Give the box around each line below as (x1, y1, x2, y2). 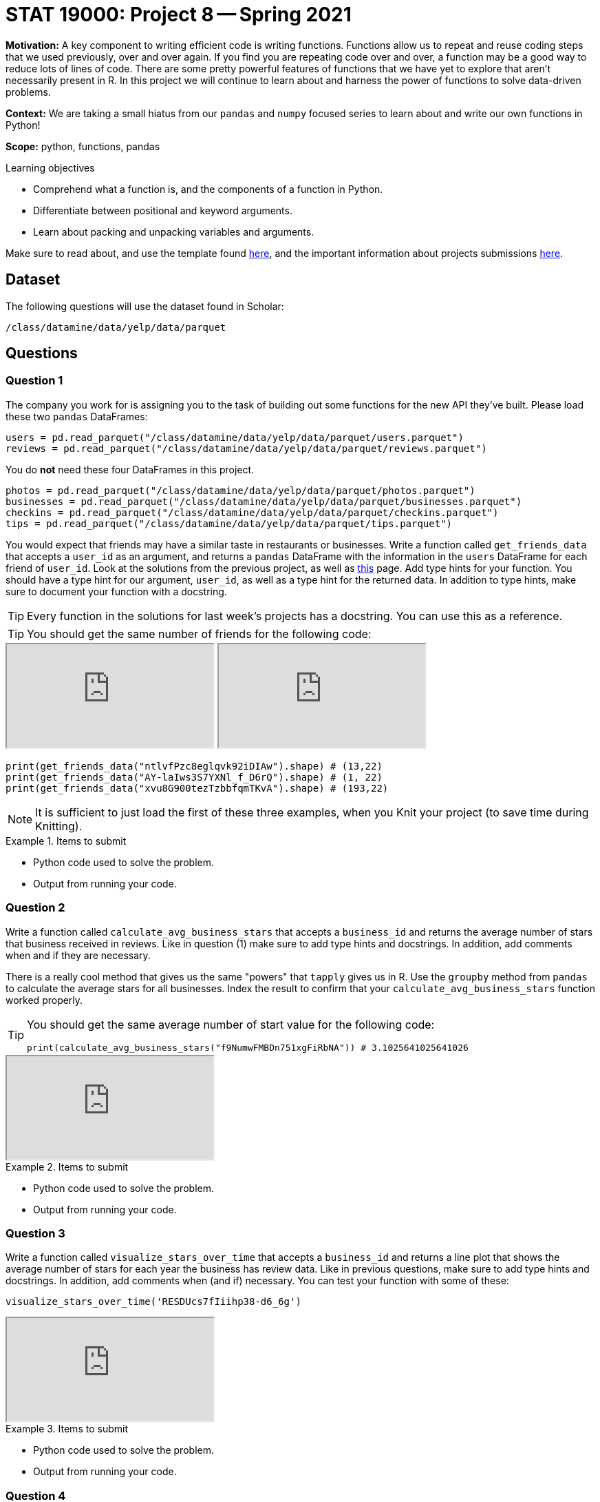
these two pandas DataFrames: (6, 410, 148, 422)
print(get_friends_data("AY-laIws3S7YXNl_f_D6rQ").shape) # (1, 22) (6, 771, 383, 783)
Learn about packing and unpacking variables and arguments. (33, 225, 314, 238)
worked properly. (6, 994, 83, 1006)
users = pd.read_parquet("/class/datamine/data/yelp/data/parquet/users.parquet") (6, 431, 464, 443)
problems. (6, 85, 51, 98)
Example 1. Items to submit (6, 834, 127, 847)
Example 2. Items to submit (6, 1160, 129, 1173)
